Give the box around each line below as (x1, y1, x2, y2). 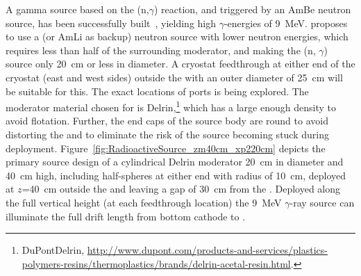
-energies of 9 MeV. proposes (224, 15, 348, 30)
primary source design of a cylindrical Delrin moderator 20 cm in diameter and (6, 154, 344, 169)
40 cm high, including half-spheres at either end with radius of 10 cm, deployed (6, 168, 346, 182)
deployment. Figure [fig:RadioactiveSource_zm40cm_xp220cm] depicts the (6, 140, 326, 155)
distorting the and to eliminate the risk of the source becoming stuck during (6, 127, 329, 141)
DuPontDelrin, (22, 243, 85, 257)
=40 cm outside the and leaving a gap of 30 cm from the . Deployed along (22, 181, 341, 196)
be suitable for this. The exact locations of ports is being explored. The (6, 83, 309, 98)
